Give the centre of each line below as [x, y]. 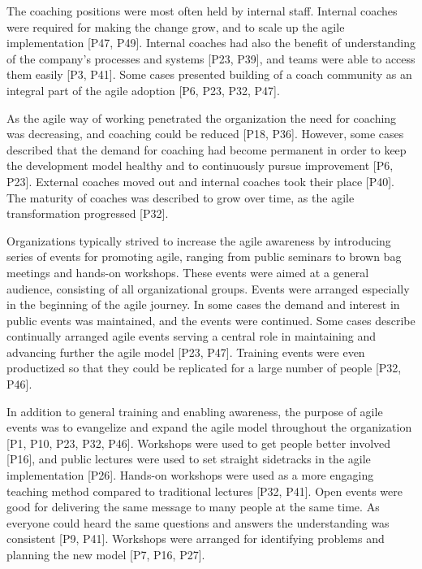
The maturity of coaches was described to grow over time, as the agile [181, 197]
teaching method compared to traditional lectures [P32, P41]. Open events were [205, 491]
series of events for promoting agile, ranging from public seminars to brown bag [204, 256]
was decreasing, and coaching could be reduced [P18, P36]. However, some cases [205, 134]
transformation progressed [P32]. [88, 213]
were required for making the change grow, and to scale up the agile [176, 26]
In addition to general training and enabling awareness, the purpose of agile [195, 411]
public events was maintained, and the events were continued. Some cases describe [211, 320]
